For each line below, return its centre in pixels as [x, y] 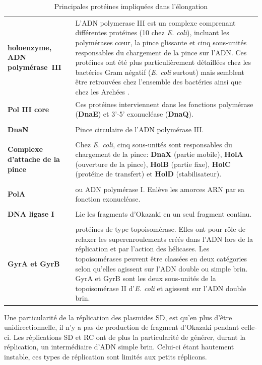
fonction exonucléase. [108, 199]
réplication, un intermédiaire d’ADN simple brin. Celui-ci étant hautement [119, 347]
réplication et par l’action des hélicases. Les [142, 249]
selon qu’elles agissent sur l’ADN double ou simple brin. [161, 268]
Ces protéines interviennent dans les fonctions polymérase [164, 104]
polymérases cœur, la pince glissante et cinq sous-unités [161, 42]
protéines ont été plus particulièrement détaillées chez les [163, 62]
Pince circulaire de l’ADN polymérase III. [140, 129]
